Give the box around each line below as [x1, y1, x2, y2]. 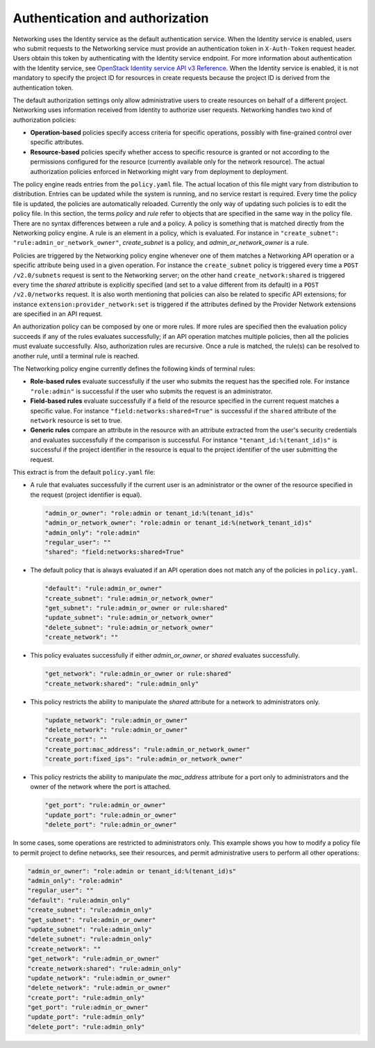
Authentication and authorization [12, 10, 209, 26]
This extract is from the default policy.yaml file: [12, 468, 156, 476]
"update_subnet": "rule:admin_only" [27, 926, 153, 933]
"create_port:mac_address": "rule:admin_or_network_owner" [44, 745, 250, 753]
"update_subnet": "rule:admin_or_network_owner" [44, 614, 214, 622]
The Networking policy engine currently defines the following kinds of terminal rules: [12, 365, 256, 373]
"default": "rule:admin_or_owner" [44, 585, 162, 593]
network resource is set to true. [30, 416, 123, 424]
